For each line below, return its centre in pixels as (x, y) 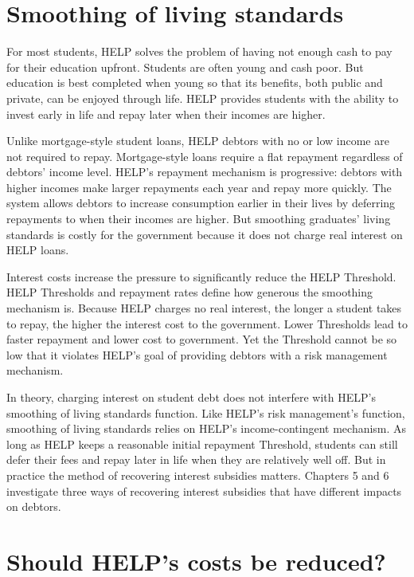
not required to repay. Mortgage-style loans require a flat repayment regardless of (205, 156)
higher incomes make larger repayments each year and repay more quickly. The (199, 187)
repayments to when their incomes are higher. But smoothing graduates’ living (199, 219)
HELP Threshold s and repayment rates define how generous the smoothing (190, 292)
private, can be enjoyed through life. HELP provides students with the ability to (203, 98)
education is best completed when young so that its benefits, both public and (195, 82)
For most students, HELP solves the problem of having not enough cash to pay (199, 51)
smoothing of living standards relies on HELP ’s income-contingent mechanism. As (207, 428)
